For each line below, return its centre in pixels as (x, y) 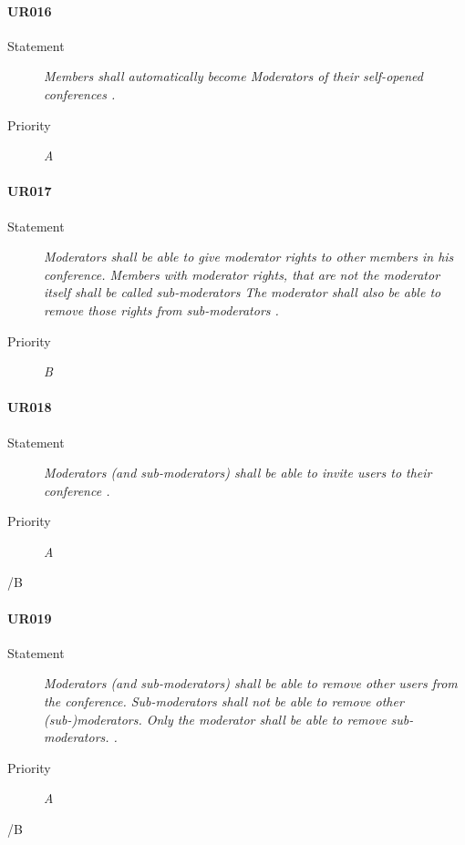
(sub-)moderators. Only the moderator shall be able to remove (215, 719)
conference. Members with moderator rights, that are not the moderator (242, 274)
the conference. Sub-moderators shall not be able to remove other (224, 701)
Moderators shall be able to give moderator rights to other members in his (249, 257)
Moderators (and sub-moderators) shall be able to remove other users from (251, 683)
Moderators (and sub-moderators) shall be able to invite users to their (238, 473)
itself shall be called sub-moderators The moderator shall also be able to (243, 292)
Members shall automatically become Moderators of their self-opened (233, 76)
